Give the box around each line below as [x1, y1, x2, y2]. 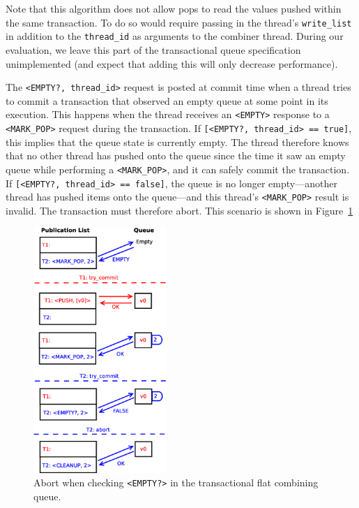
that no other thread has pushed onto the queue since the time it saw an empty [6, 148, 346, 163]
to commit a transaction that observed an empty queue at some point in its [6, 93, 328, 108]
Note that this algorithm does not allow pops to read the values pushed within [6, 1, 342, 15]
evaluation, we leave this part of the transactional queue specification [6, 42, 301, 57]
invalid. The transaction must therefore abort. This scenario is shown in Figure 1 [6, 203, 353, 217]
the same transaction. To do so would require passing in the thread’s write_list [6, 15, 352, 29]
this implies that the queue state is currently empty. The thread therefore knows [6, 134, 349, 149]
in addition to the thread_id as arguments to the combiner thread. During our [6, 29, 344, 43]
